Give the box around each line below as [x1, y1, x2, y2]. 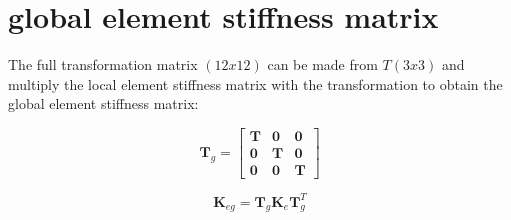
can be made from [267, 54, 378, 75]
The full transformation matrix [8, 54, 198, 75]
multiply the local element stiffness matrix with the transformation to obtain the [8, 73, 503, 94]
